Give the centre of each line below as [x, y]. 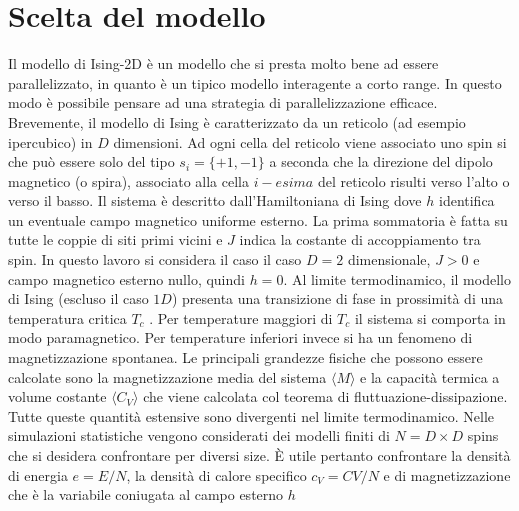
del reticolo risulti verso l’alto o [413, 180]
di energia [38, 474]
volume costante [57, 396]
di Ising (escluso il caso [78, 298]
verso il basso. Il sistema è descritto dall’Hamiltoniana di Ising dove [215, 200]
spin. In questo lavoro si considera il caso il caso [155, 259]
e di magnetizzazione [447, 474]
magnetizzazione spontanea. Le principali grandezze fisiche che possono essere [245, 357]
